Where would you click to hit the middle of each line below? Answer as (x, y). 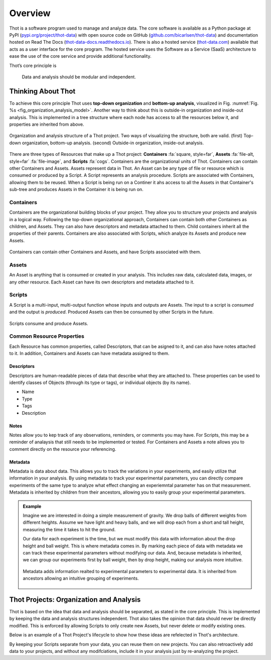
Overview (30, 13)
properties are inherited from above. (47, 124)
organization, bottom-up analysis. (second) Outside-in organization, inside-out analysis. (113, 143)
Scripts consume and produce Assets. (49, 323)
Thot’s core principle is (33, 65)
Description (34, 413)
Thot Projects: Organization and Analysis (75, 599)
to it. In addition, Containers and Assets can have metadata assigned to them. (89, 353)
